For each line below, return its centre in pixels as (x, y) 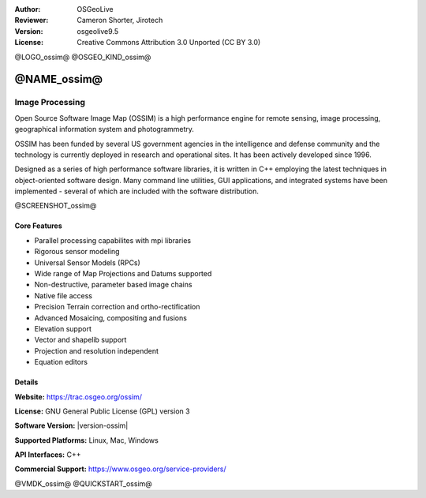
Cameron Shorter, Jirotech (120, 21)
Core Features (38, 226)
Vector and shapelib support (80, 340)
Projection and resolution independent (97, 350)
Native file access (63, 295)
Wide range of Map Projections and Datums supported (123, 274)
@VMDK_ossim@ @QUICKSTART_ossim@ (84, 483)
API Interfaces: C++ (48, 455)
